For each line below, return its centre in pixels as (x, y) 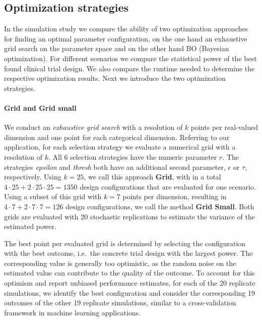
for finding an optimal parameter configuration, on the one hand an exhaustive (126, 38)
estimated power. (30, 226)
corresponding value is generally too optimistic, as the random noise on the (120, 263)
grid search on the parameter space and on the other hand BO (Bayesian (117, 48)
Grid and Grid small (40, 107)
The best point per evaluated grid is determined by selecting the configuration (125, 243)
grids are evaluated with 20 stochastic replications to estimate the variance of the (129, 216)
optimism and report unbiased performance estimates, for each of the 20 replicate (130, 283)
